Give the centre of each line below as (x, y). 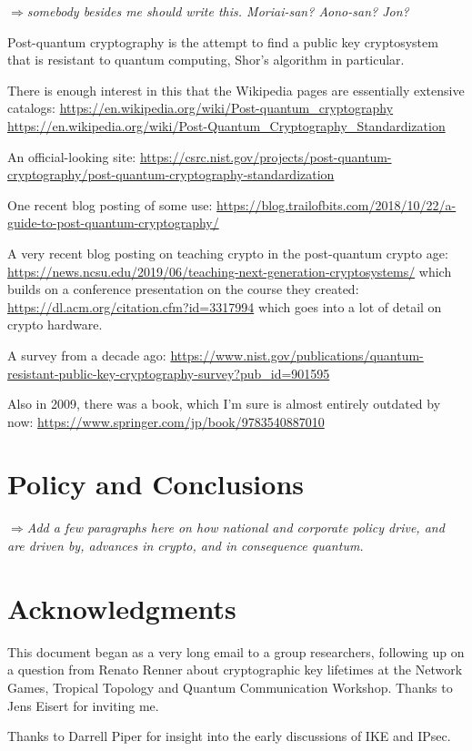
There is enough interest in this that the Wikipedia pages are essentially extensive (236, 90)
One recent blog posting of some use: (110, 204)
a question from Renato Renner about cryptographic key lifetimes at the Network (235, 670)
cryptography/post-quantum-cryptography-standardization (171, 174)
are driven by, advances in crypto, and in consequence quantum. (186, 545)
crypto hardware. (55, 325)
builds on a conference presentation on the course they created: (183, 289)
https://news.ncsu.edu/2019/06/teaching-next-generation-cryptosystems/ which (230, 271)
